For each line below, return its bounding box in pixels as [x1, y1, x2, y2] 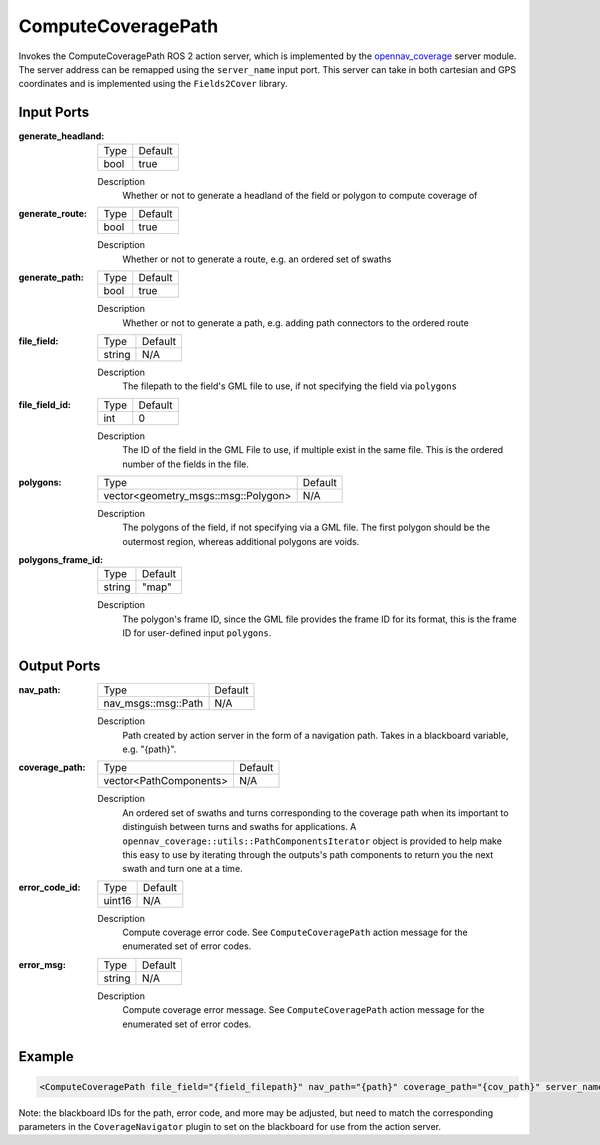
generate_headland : [18, 130, 105, 142]
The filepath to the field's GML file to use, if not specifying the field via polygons [122, 380, 457, 392]
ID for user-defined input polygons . [122, 627, 272, 639]
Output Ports [18, 658, 101, 675]
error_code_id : [18, 881, 81, 893]
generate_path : [18, 271, 84, 284]
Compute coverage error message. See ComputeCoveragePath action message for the [122, 1004, 485, 1016]
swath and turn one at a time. [122, 863, 244, 875]
